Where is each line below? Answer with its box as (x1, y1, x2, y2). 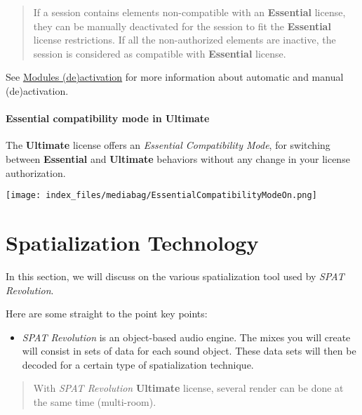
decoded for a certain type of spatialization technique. (22, 357, 254, 371)
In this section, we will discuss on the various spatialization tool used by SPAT (6, 268, 344, 283)
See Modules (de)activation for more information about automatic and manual (6, 70, 344, 84)
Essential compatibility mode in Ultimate (6, 111, 210, 126)
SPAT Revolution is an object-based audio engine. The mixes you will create (22, 329, 351, 344)
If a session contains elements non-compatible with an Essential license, (33, 5, 346, 19)
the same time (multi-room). (33, 395, 156, 409)
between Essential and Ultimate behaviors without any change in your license (6, 151, 350, 166)
